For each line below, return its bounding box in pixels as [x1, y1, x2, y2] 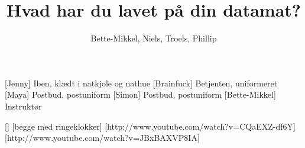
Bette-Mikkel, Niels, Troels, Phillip [90, 32, 217, 44]
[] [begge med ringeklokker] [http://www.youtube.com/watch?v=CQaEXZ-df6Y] [5, 120, 296, 132]
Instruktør [5, 99, 42, 112]
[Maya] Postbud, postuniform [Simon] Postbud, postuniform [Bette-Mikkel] [5, 88, 276, 101]
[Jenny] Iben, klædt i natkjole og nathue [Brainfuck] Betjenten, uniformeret [5, 76, 278, 89]
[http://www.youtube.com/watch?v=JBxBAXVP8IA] [5, 131, 200, 144]
